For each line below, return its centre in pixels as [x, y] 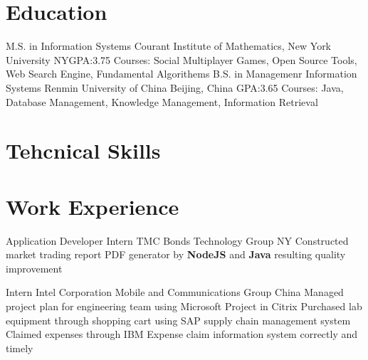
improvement [34, 268]
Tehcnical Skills [83, 150]
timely [20, 348]
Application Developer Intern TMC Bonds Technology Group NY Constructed [177, 240]
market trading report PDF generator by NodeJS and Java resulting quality [176, 254]
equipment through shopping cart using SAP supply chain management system [178, 320]
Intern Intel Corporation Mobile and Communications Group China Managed [175, 292]
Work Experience [93, 206]
